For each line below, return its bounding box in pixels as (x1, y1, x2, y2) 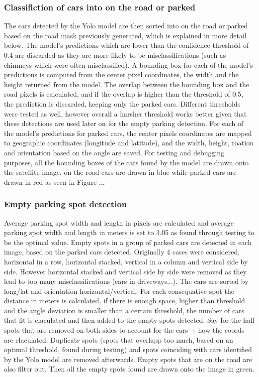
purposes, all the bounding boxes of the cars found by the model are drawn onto (4, 157, 249, 167)
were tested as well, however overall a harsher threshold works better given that (4, 108, 247, 119)
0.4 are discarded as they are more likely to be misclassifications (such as (4, 50, 226, 60)
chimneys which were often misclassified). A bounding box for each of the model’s (4, 59, 253, 70)
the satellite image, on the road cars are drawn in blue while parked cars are (4, 167, 237, 177)
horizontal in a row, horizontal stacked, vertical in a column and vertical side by (4, 256, 248, 266)
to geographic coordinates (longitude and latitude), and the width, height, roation (4, 137, 254, 148)
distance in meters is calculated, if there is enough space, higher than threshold (4, 295, 245, 306)
